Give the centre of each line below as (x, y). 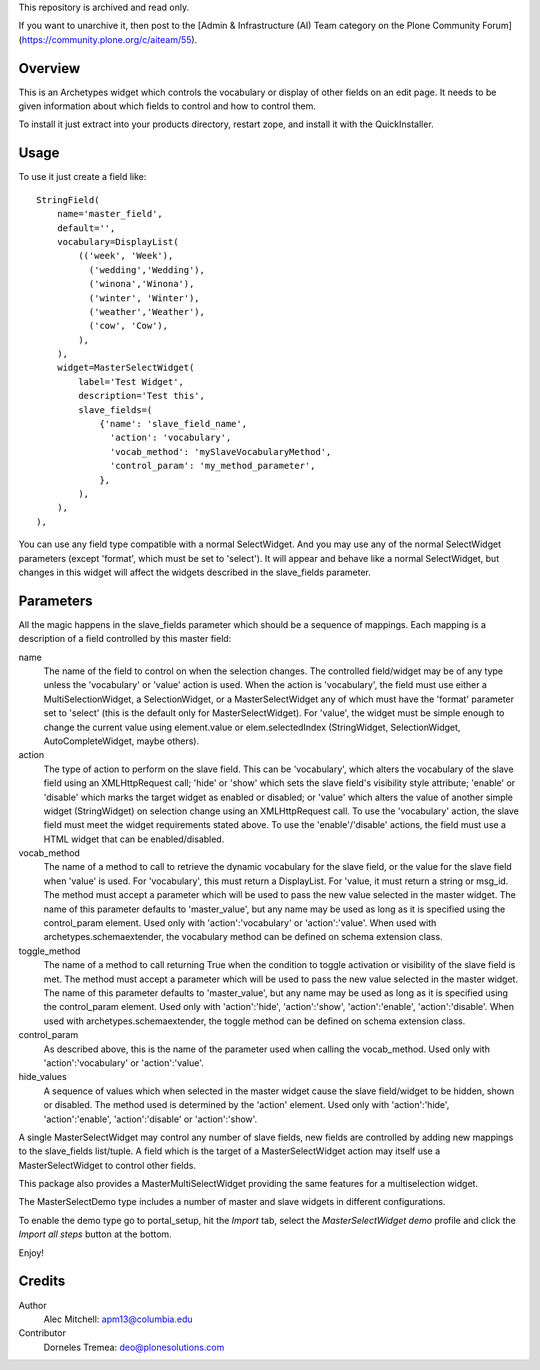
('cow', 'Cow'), (128, 326)
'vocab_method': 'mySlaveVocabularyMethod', (221, 451)
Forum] (496, 26)
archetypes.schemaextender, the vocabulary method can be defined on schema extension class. (243, 937)
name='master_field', (110, 214)
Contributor (42, 1333)
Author (32, 1305)
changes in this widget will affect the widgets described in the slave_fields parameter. (195, 572)
